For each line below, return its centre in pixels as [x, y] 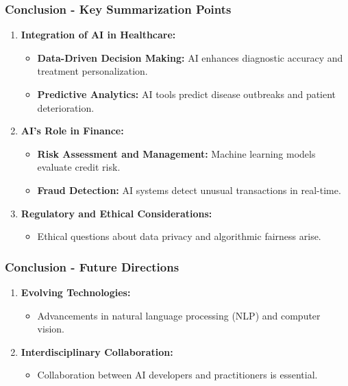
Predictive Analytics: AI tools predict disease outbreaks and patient [187, 94]
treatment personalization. [92, 71]
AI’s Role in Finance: [72, 131]
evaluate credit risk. [79, 167]
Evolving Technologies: [76, 292]
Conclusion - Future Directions [92, 266]
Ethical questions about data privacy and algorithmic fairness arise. [179, 236]
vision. [51, 329]
